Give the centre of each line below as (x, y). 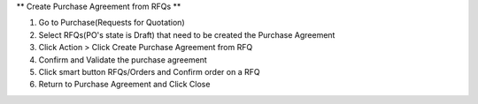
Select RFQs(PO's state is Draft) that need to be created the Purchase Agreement (187, 34)
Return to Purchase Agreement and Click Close (124, 85)
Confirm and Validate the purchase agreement (123, 59)
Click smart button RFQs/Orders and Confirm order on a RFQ (149, 71)
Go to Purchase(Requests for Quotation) (112, 23)
